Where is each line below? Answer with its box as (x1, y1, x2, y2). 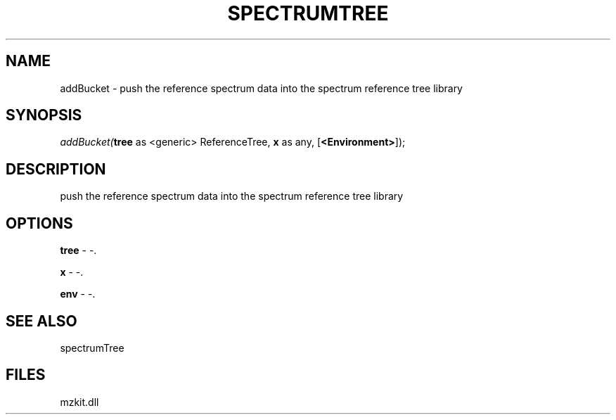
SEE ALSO (6, 312, 77, 330)
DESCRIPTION (6, 160, 106, 178)
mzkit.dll (60, 395, 99, 408)
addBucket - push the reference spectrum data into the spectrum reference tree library (60, 82, 463, 94)
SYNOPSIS (6, 106, 82, 125)
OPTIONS (6, 214, 73, 232)
